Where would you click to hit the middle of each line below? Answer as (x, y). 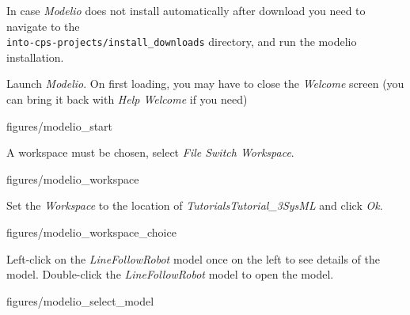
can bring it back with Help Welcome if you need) (127, 99)
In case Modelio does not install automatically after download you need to (186, 10)
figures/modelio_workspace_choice (91, 232)
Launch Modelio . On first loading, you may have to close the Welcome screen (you (205, 83)
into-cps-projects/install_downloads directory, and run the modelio (182, 42)
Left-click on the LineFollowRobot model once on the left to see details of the (194, 258)
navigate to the (43, 26)
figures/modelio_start (60, 125)
